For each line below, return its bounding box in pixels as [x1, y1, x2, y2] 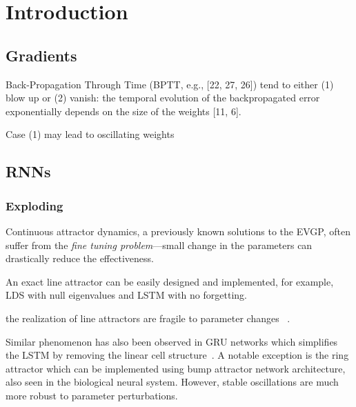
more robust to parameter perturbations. [6, 388, 178, 402]
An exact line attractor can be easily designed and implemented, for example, [6, 274, 334, 288]
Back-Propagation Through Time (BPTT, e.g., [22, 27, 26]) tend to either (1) [6, 77, 334, 91]
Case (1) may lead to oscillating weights [6, 127, 175, 141]
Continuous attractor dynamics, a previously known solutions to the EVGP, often [6, 224, 350, 238]
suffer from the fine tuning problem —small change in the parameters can [6, 237, 313, 252]
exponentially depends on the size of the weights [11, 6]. [6, 103, 241, 118]
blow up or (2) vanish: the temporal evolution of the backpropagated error [6, 90, 320, 105]
